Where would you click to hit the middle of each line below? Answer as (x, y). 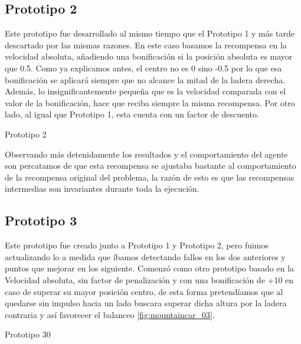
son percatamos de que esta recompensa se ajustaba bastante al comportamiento (150, 166)
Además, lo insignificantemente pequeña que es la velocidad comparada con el (145, 91)
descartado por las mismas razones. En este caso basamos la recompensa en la (146, 45)
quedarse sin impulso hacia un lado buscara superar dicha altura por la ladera (146, 303)
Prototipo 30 (28, 334)
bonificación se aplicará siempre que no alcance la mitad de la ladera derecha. (145, 79)
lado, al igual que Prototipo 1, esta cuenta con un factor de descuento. (132, 114)
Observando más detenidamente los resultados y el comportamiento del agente (146, 154)
